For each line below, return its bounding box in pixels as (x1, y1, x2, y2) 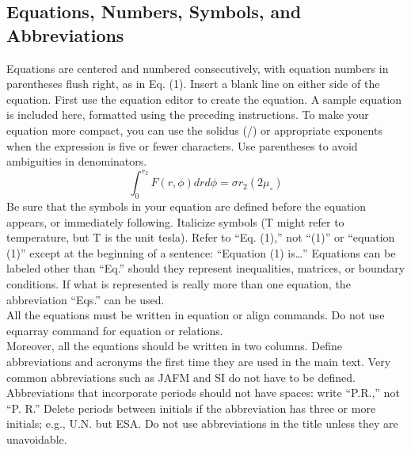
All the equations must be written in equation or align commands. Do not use (6, 307, 385, 323)
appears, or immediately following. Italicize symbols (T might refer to (6, 213, 344, 230)
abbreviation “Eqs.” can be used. (6, 291, 165, 307)
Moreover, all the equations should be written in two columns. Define (6, 337, 343, 354)
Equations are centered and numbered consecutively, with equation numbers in (6, 59, 389, 76)
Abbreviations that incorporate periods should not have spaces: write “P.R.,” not (6, 384, 400, 401)
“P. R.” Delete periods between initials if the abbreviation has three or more (6, 399, 376, 416)
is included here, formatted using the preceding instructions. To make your (6, 106, 369, 123)
